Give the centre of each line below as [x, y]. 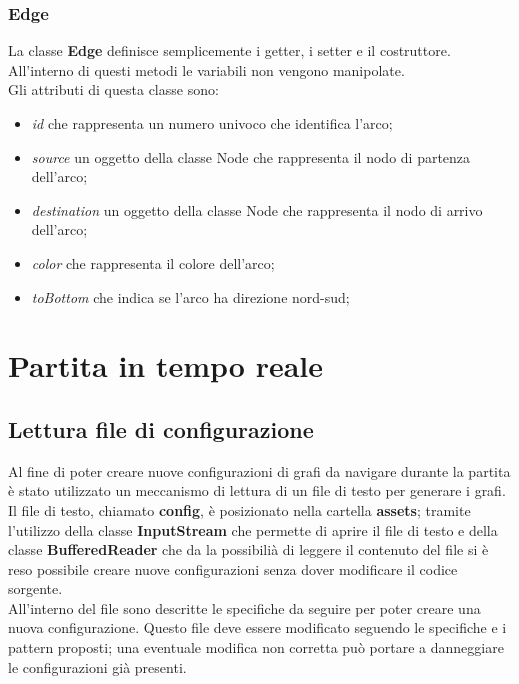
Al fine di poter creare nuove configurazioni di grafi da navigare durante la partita [259, 470]
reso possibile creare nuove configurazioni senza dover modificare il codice [233, 568]
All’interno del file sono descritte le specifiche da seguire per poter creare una [244, 607]
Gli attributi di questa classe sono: [113, 89]
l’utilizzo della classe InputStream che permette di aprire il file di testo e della [253, 529]
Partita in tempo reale [166, 365]
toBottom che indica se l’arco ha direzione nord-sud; [190, 296]
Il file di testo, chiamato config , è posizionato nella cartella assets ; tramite [239, 509]
